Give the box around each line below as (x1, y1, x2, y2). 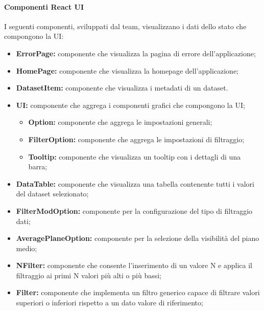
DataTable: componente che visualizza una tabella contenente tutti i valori (16, 178, 254, 189)
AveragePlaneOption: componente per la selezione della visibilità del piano (16, 233, 259, 243)
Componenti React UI (4, 1, 84, 12)
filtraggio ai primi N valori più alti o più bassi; (16, 270, 161, 280)
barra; (28, 161, 47, 172)
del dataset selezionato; (16, 188, 89, 199)
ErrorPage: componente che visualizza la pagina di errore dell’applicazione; (16, 48, 256, 58)
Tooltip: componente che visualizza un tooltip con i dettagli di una (28, 151, 241, 162)
